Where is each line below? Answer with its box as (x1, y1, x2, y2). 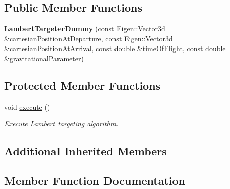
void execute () (4, 101, 50, 112)
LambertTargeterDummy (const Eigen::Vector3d (4, 23, 165, 34)
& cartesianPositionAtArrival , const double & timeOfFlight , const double (4, 43, 226, 54)
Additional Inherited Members (4, 143, 167, 159)
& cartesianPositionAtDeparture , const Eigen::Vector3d (4, 33, 173, 43)
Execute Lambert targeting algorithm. (4, 118, 119, 129)
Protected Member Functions (4, 77, 161, 93)
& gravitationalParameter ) (4, 53, 84, 63)
